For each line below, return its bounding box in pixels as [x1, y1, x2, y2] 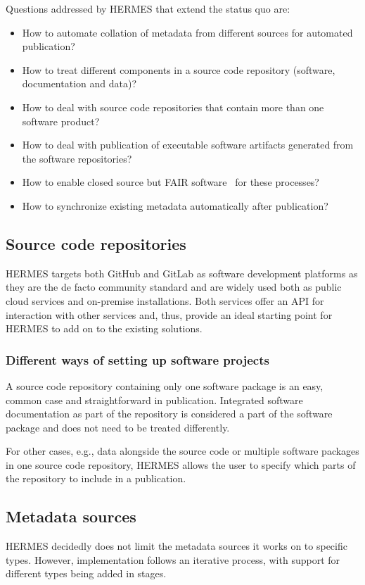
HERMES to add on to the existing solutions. [6, 321, 203, 336]
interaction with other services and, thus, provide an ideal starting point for [6, 307, 333, 322]
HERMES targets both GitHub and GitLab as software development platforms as [6, 265, 358, 280]
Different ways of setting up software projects [6, 351, 269, 368]
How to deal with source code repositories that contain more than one [22, 99, 324, 114]
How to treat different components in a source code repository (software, [22, 62, 335, 77]
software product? [22, 113, 100, 128]
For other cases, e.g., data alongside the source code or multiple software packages [6, 444, 359, 458]
